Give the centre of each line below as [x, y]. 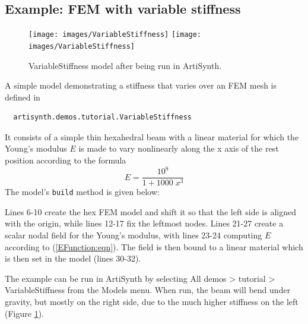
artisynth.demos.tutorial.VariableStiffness [102, 117]
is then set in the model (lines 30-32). [73, 258]
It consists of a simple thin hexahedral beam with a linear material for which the [152, 136]
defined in [23, 97]
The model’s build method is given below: [82, 192]
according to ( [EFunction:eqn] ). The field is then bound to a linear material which [154, 246]
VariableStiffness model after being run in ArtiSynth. [125, 65]
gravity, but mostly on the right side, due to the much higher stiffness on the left [152, 302]
